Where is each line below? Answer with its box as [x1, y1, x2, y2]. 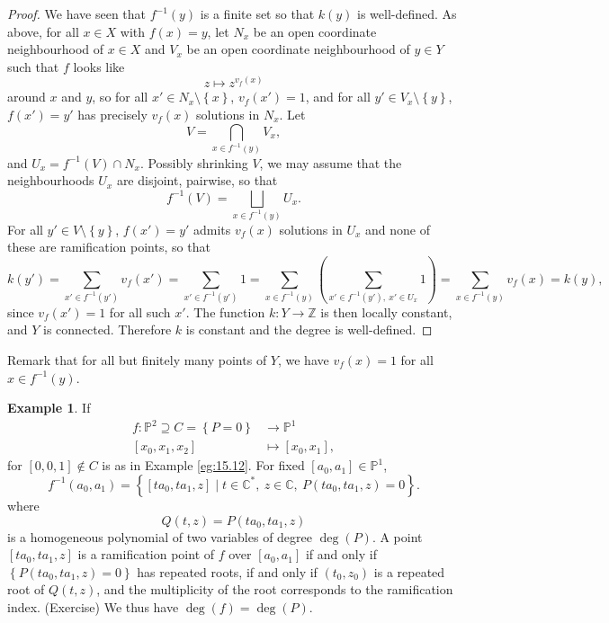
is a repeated [373, 562, 445, 581]
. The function [185, 302, 265, 321]
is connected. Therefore [43, 320, 172, 339]
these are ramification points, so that [7, 237, 210, 256]
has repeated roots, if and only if [137, 562, 318, 581]
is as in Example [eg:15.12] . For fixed [102, 456, 305, 475]
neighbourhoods [7, 171, 94, 190]
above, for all [7, 22, 79, 40]
